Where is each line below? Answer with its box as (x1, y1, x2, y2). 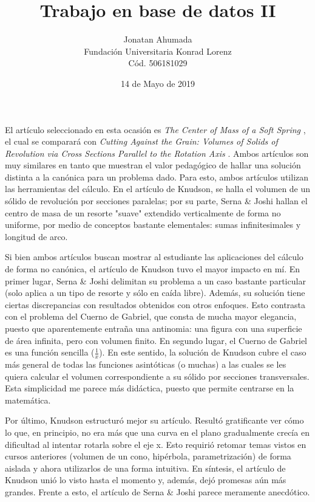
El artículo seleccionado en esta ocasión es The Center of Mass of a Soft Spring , (5, 123, 306, 136)
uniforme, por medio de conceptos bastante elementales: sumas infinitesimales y (5, 218, 301, 231)
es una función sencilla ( (5, 346, 95, 359)
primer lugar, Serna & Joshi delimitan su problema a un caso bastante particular (5, 274, 306, 287)
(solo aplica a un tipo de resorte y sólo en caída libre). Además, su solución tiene (5, 286, 305, 299)
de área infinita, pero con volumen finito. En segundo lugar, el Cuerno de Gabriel (5, 334, 308, 346)
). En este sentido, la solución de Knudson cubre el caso (99, 346, 307, 359)
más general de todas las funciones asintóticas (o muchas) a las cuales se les (5, 358, 286, 371)
